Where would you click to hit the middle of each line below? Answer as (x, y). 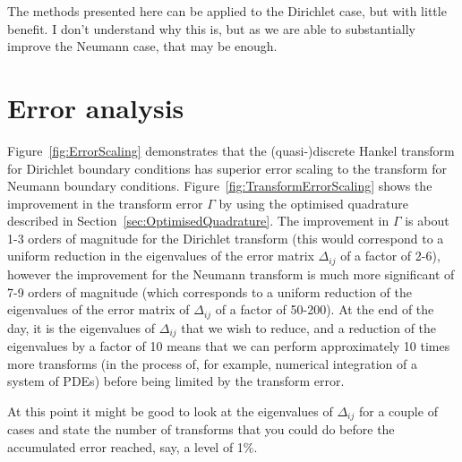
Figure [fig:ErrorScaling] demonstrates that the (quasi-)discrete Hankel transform (231, 150)
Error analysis (96, 107)
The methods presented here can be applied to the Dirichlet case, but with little (227, 11)
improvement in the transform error (105, 203)
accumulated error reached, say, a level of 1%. (133, 446)
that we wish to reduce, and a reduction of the (309, 327)
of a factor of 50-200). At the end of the (325, 309)
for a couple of (398, 411)
